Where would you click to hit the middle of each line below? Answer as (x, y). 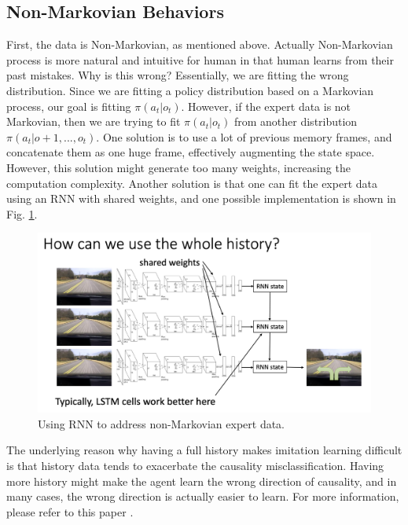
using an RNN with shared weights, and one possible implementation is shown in (201, 198)
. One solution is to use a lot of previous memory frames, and (244, 136)
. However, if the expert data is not (266, 106)
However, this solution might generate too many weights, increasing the (178, 167)
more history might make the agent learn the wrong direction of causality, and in (202, 481)
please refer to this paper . (70, 511)
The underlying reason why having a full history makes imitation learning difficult (204, 450)
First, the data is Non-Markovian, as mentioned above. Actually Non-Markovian (200, 44)
